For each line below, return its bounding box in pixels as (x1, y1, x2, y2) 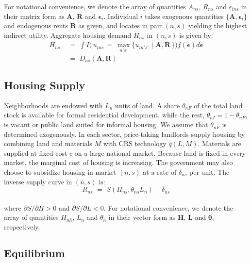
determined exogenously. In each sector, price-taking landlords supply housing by (4, 129, 245, 139)
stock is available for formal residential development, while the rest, (4, 110, 205, 120)
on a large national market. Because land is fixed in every (74, 148, 246, 158)
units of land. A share (115, 100, 180, 110)
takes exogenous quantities (145, 11, 224, 21)
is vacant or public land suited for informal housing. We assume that (4, 119, 208, 130)
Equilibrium (4, 245, 65, 260)
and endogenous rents (4, 20, 68, 31)
